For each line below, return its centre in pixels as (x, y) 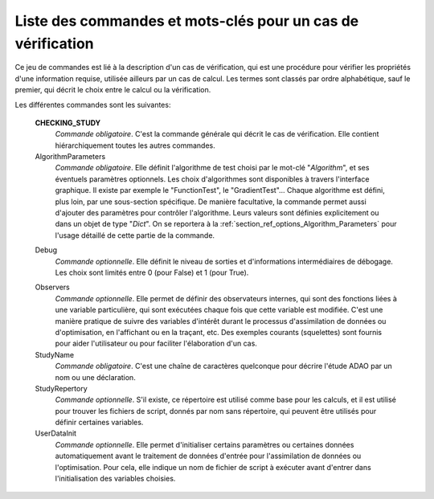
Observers (52, 287)
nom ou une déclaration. (95, 377)
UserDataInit (55, 433)
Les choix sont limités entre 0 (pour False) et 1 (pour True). (152, 272)
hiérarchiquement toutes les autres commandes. (135, 145)
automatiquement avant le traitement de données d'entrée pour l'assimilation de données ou (208, 456)
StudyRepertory (61, 388)
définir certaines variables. (99, 423)
